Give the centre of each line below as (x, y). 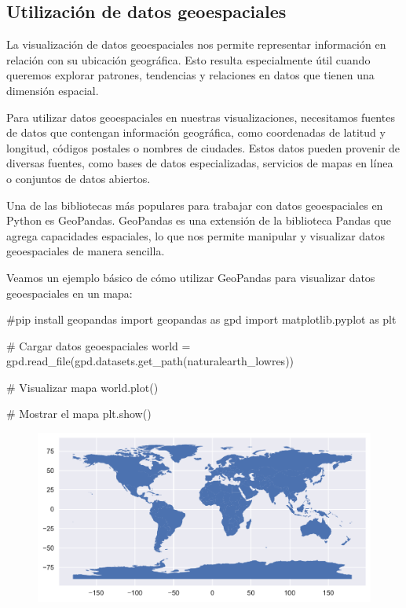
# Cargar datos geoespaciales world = (99, 345)
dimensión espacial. (53, 90)
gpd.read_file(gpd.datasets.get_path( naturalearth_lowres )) (150, 361)
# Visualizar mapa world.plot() (82, 387)
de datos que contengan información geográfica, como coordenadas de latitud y (196, 132)
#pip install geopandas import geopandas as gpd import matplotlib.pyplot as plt (201, 319)
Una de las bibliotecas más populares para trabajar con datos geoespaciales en (195, 205)
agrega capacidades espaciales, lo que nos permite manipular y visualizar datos (196, 235)
